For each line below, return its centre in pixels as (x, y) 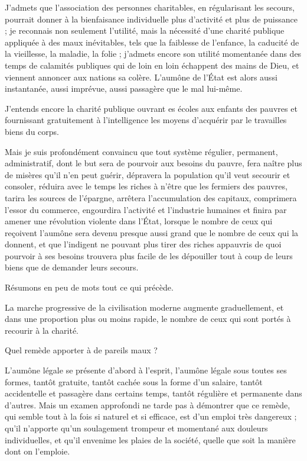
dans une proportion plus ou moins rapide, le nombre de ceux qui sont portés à (148, 319)
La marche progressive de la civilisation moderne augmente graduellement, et (144, 307)
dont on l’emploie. (37, 451)
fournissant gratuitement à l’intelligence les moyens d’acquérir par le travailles (146, 120)
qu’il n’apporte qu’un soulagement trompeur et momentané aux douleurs (136, 428)
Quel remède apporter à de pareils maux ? (81, 350)
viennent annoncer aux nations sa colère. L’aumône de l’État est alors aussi (141, 77)
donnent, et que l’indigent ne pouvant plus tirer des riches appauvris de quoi (143, 244)
